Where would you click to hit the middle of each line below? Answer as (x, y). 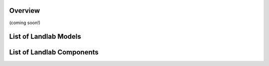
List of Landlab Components (54, 52)
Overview (25, 11)
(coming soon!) (25, 23)
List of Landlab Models (45, 37)
